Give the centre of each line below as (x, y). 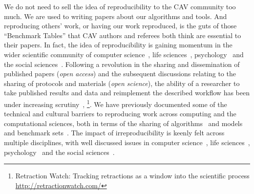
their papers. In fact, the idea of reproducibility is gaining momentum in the (118, 45)
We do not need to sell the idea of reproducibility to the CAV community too (120, 6)
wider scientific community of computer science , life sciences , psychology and (124, 54)
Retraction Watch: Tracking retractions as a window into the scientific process (132, 176)
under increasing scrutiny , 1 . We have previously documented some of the (116, 103)
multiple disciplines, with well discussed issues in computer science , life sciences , (127, 142)
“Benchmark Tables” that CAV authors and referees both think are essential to (123, 35)
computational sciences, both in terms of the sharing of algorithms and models (123, 123)
